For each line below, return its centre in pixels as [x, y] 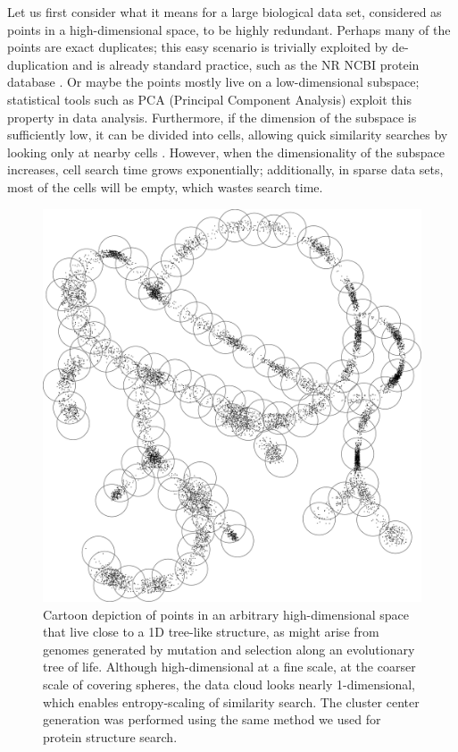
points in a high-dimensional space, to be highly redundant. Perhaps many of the [229, 29]
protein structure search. [110, 736]
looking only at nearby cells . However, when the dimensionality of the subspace [226, 152]
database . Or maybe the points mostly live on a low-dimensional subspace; [213, 82]
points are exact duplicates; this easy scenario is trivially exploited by [198, 47]
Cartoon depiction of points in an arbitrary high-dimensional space [226, 614]
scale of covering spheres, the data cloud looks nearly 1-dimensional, [229, 684]
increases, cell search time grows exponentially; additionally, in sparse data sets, [225, 169]
